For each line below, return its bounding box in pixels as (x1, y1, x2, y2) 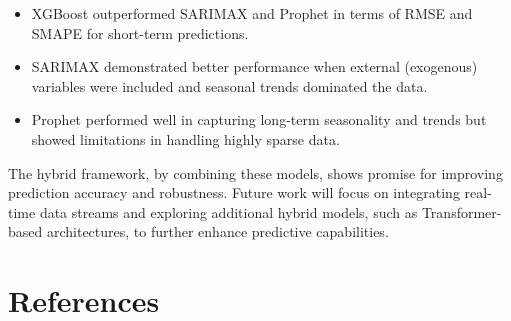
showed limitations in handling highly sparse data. (31, 128, 340, 149)
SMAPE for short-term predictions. (31, 22, 249, 43)
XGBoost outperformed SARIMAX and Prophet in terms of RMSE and (31, 3, 473, 23)
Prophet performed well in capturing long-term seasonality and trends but (31, 109, 487, 130)
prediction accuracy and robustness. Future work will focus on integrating (8, 182, 460, 203)
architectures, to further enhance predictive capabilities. (46, 221, 389, 242)
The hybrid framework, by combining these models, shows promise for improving (8, 162, 503, 183)
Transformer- (421, 201, 502, 222)
